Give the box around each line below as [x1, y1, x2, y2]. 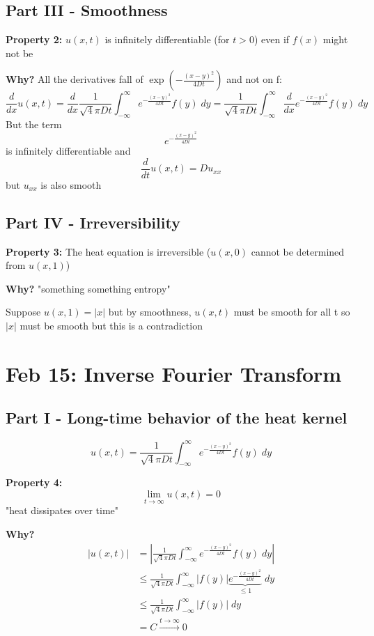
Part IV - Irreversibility [6, 211, 180, 233]
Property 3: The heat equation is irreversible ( [6, 244, 211, 258]
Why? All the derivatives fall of [6, 72, 143, 86]
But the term [6, 116, 62, 131]
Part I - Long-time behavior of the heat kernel [6, 407, 348, 428]
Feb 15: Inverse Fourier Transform [6, 359, 342, 387]
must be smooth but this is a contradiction [20, 318, 203, 333]
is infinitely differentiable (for [104, 32, 230, 47]
